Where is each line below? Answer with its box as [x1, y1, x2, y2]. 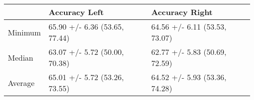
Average [8, 77, 35, 88]
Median [8, 51, 34, 63]
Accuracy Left [48, 6, 104, 17]
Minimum [8, 26, 41, 38]
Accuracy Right [151, 6, 213, 17]
